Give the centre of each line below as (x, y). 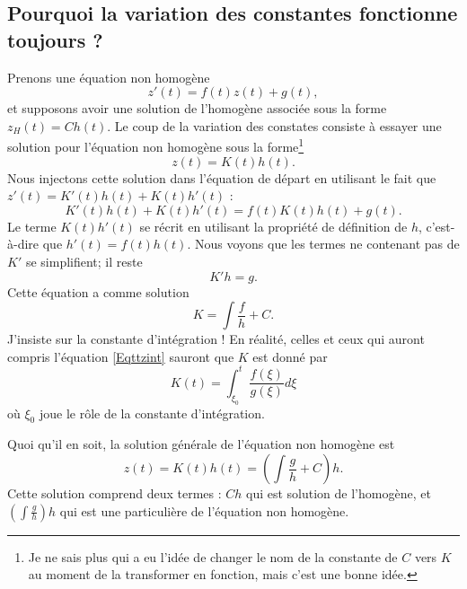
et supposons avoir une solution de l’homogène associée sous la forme (197, 108)
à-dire (23, 244)
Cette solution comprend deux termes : (115, 493)
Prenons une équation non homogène (109, 77)
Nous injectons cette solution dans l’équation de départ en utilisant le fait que (222, 177)
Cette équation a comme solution (98, 291)
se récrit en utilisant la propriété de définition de (273, 226)
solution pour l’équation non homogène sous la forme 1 (156, 145)
